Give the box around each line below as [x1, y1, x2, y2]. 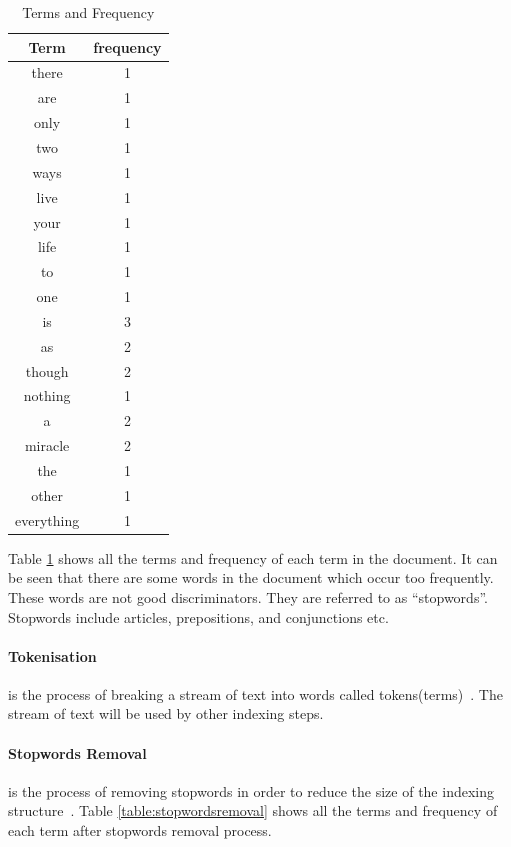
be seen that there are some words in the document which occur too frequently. [8, 567, 494, 588]
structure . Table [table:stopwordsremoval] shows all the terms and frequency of [8, 800, 498, 821]
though [25, 360, 69, 381]
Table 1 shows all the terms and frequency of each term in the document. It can [8, 547, 498, 568]
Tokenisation [8, 645, 97, 666]
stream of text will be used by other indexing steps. [8, 703, 324, 724]
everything [15, 509, 80, 530]
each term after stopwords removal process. [8, 820, 272, 841]
